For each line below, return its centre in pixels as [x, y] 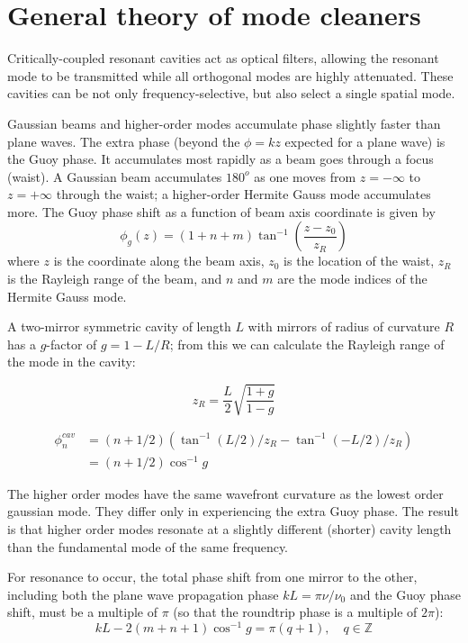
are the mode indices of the [352, 279]
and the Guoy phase [405, 594]
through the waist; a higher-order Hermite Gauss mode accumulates [243, 194]
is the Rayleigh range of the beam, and [115, 279]
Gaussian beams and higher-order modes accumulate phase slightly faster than [224, 123]
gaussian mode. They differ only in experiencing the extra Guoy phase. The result [233, 511]
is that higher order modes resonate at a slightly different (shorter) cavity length [229, 528]
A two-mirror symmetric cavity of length [119, 326]
